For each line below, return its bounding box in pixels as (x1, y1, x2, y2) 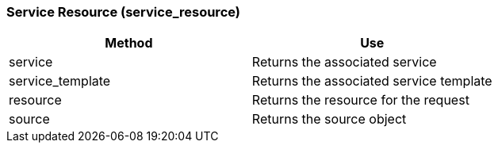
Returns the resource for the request (251, 92, 469, 109)
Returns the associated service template (251, 73, 492, 90)
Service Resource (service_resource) (6, 4, 240, 20)
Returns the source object (251, 111, 407, 128)
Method (105, 35, 153, 52)
